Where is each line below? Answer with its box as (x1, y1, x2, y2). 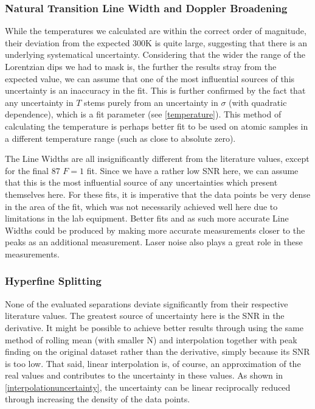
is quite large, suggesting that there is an (154, 36, 308, 49)
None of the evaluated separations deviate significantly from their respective (5, 297, 288, 310)
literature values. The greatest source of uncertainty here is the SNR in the (5, 309, 285, 322)
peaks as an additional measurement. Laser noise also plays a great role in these (5, 236, 303, 248)
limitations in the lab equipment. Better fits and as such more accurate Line (5, 212, 289, 225)
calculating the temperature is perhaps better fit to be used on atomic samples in (5, 119, 308, 132)
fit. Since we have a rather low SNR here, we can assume (86, 164, 299, 177)
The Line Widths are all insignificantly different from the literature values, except (5, 152, 310, 165)
